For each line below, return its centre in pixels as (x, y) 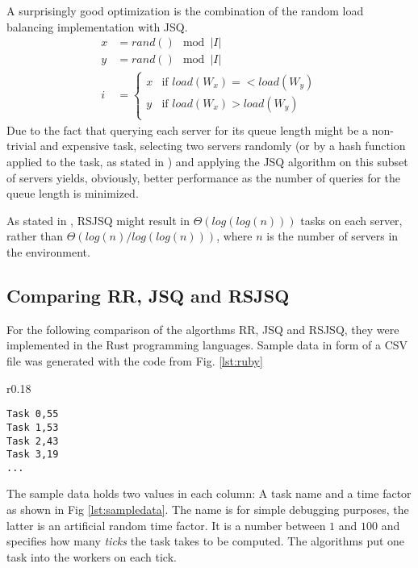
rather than (35, 236)
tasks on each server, (351, 220)
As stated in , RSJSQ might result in (98, 220)
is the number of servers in (332, 236)
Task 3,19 (33, 455)
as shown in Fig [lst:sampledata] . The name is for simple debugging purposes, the (208, 510)
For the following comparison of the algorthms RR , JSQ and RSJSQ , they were (203, 329)
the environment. (48, 252)
